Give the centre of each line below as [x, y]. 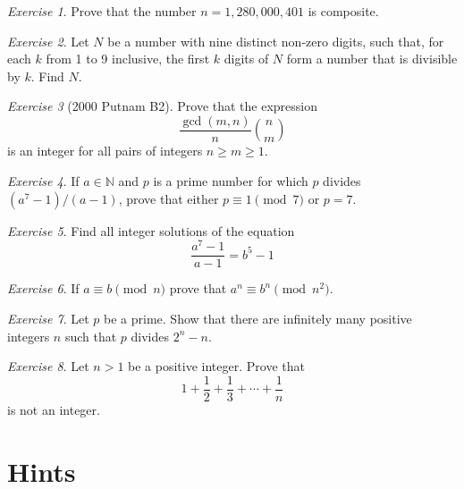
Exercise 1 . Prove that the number [102, 11]
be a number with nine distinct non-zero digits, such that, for [276, 41]
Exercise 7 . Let [48, 318]
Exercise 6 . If [43, 288]
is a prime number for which [231, 181]
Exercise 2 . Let [48, 41]
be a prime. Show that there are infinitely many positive [258, 318]
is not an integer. [54, 409]
